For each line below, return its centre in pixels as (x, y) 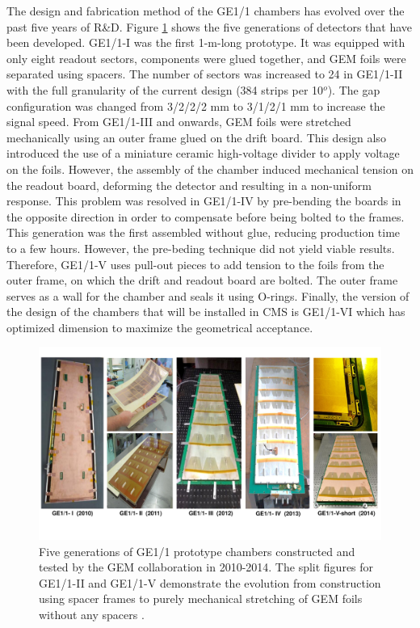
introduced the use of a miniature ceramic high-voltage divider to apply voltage (203, 153)
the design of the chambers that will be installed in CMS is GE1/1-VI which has (206, 312)
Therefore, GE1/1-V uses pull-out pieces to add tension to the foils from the (195, 264)
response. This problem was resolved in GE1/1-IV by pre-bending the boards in (204, 201)
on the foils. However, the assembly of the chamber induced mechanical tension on (210, 169)
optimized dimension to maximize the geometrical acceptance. (160, 327)
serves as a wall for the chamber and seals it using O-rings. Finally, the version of (208, 295)
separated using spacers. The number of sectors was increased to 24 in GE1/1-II (205, 74)
